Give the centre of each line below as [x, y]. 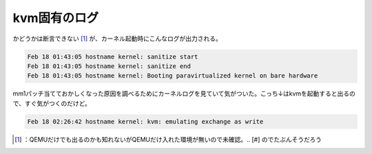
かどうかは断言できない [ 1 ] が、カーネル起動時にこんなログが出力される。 [117, 38]
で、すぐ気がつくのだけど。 [52, 103]
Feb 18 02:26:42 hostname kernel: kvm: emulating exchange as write [145, 121]
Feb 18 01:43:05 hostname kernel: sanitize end [109, 66]
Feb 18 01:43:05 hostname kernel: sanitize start [113, 56]
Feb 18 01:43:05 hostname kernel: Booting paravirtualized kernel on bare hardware [173, 76]
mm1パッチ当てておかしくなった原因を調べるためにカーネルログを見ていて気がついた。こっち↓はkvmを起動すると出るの [184, 93]
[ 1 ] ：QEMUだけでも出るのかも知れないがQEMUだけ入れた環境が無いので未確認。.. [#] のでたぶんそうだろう [168, 139]
